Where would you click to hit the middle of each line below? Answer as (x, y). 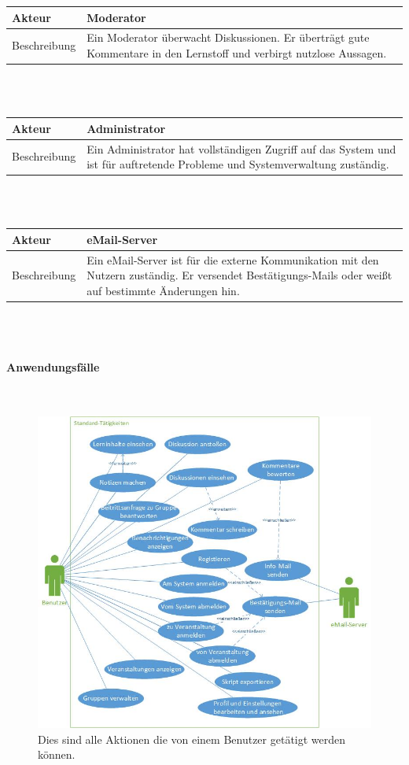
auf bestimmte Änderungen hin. (163, 290)
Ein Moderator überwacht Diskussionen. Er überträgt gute (228, 37)
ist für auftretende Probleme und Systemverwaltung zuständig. (238, 164)
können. (57, 754)
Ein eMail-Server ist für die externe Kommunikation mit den (233, 259)
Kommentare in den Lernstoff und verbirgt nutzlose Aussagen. (237, 52)
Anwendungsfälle (53, 366)
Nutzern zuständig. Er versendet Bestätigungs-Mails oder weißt (240, 275)
